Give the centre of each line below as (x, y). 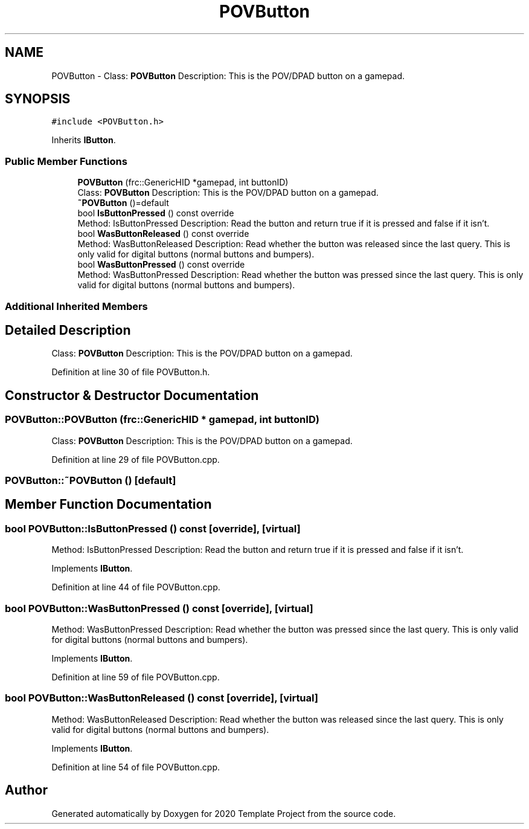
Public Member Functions (66, 161)
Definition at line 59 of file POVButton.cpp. (136, 677)
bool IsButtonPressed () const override (156, 213)
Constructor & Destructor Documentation (132, 395)
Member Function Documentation (108, 505)
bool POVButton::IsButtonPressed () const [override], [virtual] (153, 528)
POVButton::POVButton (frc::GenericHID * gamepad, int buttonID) (162, 420)
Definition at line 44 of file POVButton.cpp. (136, 587)
